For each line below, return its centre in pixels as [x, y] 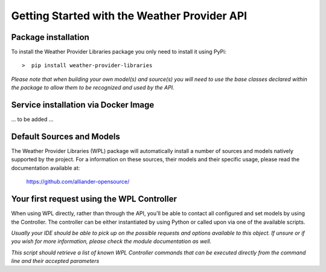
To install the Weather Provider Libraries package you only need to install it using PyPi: [119, 52]
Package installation [50, 37]
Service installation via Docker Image [83, 105]
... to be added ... [32, 119]
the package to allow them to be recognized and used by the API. [93, 88]
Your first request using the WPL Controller [94, 199]
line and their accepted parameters [55, 261]
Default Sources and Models [66, 136]
